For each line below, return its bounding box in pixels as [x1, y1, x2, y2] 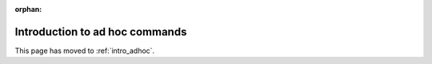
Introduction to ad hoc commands [14, 24, 187, 39]
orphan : [14, 5, 42, 13]
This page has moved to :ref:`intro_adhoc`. [14, 46, 155, 55]
